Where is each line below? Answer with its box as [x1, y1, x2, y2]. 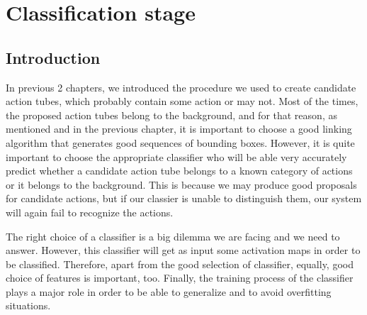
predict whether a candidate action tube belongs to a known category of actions [6, 163, 353, 178]
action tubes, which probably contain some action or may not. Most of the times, [6, 94, 358, 109]
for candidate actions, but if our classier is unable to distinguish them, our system [6, 191, 362, 206]
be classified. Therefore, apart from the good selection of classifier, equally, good [6, 256, 354, 271]
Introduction [6, 46, 101, 68]
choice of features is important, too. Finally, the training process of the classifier [6, 270, 354, 285]
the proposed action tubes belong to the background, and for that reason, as [6, 107, 337, 122]
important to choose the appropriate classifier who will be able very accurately [6, 149, 347, 164]
